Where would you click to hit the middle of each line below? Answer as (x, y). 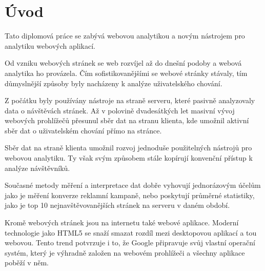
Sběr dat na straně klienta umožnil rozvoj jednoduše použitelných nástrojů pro (128, 148)
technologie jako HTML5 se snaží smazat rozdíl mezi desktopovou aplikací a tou (131, 232)
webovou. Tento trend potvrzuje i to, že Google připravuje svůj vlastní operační (130, 243)
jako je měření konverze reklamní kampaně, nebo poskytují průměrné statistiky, (130, 195)
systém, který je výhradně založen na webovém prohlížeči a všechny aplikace (125, 252)
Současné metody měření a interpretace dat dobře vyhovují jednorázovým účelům (133, 185)
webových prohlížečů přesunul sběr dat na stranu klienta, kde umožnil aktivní (127, 120)
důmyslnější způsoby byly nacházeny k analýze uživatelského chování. (114, 83)
